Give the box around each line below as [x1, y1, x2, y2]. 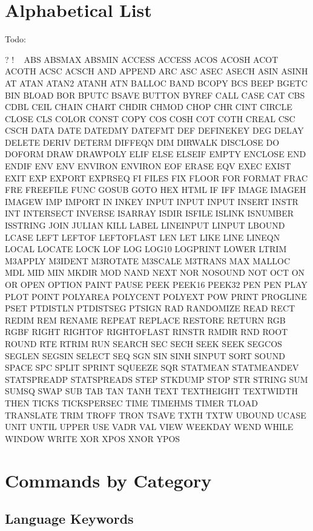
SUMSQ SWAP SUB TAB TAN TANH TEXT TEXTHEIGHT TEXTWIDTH [5, 385, 298, 397]
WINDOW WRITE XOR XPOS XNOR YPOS [5, 432, 180, 445]
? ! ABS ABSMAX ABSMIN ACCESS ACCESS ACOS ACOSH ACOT [5, 53, 278, 65]
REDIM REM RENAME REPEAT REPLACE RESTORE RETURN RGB [5, 313, 286, 326]
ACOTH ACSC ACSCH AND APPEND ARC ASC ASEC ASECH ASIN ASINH [5, 65, 308, 77]
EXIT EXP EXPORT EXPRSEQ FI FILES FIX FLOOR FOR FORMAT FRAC [5, 171, 308, 184]
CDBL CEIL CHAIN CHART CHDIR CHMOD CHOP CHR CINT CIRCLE [5, 100, 292, 113]
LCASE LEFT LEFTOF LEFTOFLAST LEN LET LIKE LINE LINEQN [5, 230, 280, 243]
